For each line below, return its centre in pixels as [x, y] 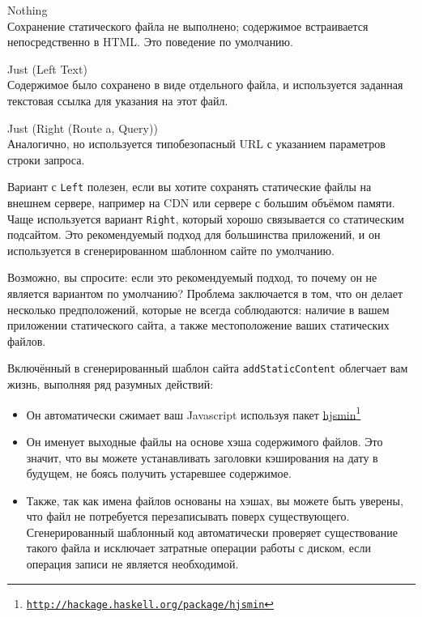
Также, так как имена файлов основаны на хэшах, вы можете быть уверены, [215, 500]
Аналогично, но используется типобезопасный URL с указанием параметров [196, 144]
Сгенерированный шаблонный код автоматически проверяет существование [212, 532]
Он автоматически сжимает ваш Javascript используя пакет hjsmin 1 [194, 413]
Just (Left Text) [47, 68]
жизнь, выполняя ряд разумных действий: [111, 384]
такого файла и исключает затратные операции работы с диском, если [198, 548]
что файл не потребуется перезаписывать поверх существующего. [188, 516]
